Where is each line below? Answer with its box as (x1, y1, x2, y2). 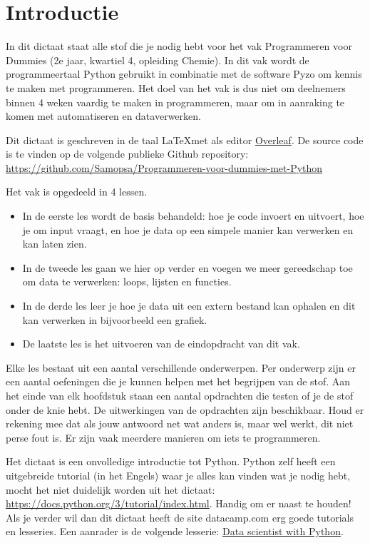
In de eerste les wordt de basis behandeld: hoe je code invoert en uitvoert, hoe (22, 208, 364, 223)
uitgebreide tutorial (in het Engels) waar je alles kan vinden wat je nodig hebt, (6, 467, 351, 482)
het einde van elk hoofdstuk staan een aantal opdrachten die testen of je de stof (6, 388, 354, 402)
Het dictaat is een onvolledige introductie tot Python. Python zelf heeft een (6, 454, 336, 469)
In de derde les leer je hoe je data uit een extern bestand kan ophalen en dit (22, 298, 356, 313)
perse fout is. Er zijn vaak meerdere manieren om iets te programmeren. (6, 430, 321, 445)
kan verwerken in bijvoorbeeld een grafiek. (22, 312, 207, 327)
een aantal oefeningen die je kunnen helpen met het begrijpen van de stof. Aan (6, 374, 351, 389)
